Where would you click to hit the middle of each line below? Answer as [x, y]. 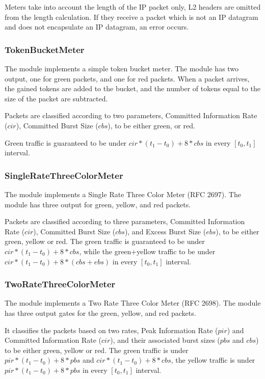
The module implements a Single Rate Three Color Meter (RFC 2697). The [123, 194]
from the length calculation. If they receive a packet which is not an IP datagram [131, 17]
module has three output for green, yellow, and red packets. [98, 204]
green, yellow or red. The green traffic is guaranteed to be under [105, 241]
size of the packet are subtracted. [56, 98]
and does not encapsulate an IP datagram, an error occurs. [97, 27]
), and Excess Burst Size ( [165, 231]
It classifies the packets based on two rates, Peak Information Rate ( [111, 330]
